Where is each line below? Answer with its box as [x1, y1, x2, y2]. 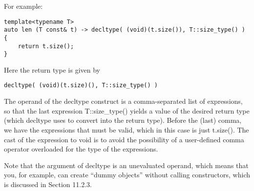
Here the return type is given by [4, 64, 100, 75]
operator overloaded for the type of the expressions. [4, 144, 158, 154]
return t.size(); [18, 42, 74, 50]
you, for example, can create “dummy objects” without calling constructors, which [4, 170, 250, 180]
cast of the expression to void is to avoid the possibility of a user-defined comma [4, 134, 244, 144]
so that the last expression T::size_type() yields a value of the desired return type [4, 105, 250, 115]
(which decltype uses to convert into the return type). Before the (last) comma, [4, 115, 242, 125]
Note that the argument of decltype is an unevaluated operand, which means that [4, 160, 249, 170]
